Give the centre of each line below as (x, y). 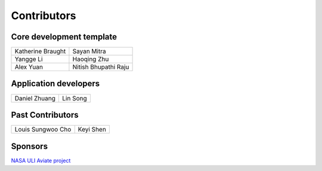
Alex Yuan (29, 67)
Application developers (55, 84)
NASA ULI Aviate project (41, 160)
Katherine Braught (40, 51)
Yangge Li (29, 59)
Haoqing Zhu (91, 59)
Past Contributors (45, 115)
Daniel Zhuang (35, 98)
